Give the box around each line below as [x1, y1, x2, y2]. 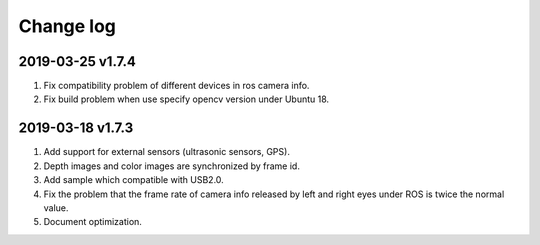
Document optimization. [43, 216, 142, 228]
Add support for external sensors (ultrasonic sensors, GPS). [43, 146, 290, 158]
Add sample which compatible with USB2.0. [43, 174, 224, 186]
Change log [18, 15, 117, 37]
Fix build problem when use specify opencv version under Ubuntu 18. [43, 93, 330, 105]
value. [43, 201, 69, 214]
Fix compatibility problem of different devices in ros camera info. [43, 80, 310, 92]
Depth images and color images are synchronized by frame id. [43, 160, 300, 172]
